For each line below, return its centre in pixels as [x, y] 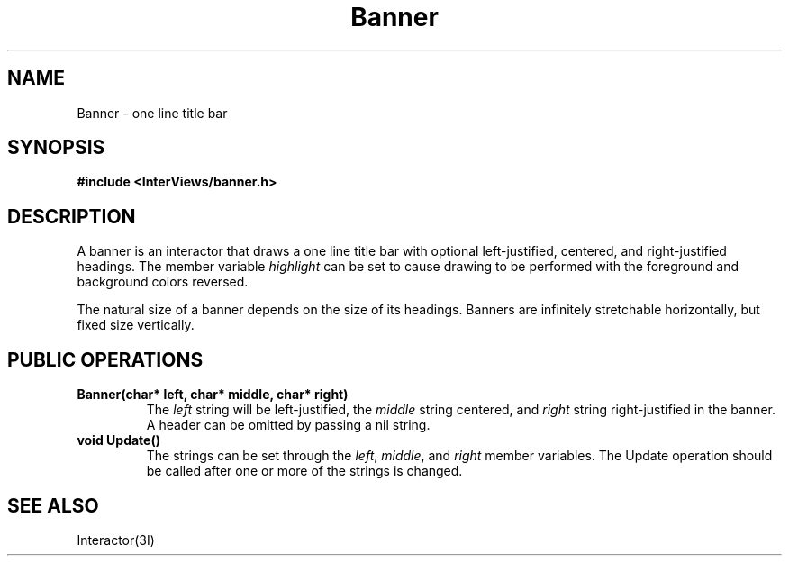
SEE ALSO [53, 505]
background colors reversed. [163, 282]
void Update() [118, 440]
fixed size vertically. [136, 325]
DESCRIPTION [72, 216]
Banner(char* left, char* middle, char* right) [213, 395]
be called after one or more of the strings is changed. [304, 471]
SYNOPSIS [56, 148]
